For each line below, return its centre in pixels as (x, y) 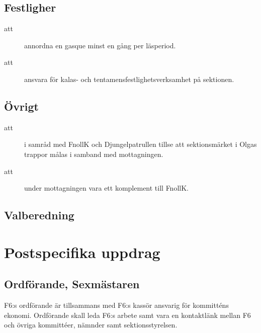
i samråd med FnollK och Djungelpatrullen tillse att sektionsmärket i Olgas (141, 144)
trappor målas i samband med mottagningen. (94, 154)
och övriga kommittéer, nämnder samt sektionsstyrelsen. (91, 325)
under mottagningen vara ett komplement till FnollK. (106, 188)
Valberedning (39, 215)
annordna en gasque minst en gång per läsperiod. (100, 45)
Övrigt (22, 106)
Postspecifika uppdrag (82, 252)
